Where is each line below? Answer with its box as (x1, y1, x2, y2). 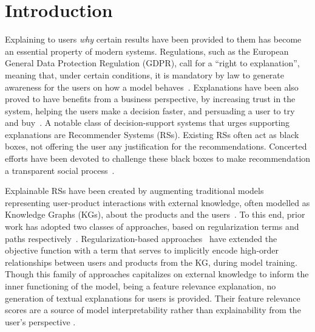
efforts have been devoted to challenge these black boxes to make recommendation (5, 152, 311, 165)
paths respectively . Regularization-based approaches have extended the (5, 232, 277, 244)
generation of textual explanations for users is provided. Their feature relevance (5, 291, 300, 304)
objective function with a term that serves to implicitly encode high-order (5, 244, 279, 257)
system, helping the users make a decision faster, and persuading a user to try (5, 104, 295, 117)
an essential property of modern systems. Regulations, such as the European (5, 44, 289, 57)
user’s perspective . (5, 315, 76, 328)
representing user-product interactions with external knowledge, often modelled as (5, 196, 310, 209)
